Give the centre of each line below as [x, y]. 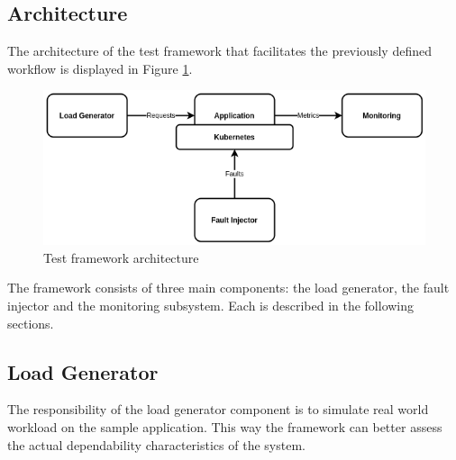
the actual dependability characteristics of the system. [156, 444]
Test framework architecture [121, 257]
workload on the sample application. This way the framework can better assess [225, 426]
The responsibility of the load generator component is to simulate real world [218, 409]
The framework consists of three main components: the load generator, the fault [228, 288]
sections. [31, 323]
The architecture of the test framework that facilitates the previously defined [219, 51]
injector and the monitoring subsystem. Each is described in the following [211, 305]
